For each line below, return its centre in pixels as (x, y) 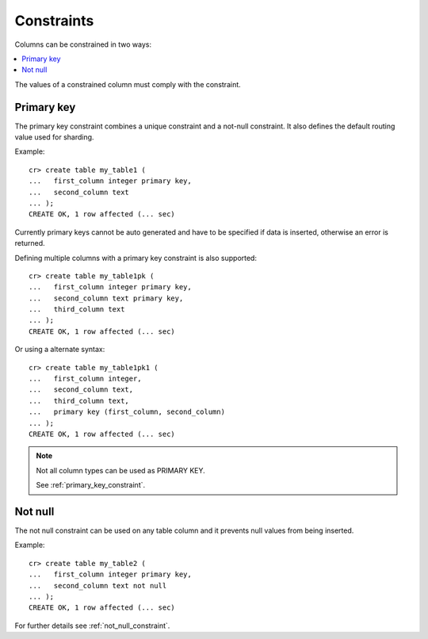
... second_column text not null (98, 585)
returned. (30, 243)
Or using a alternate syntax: (60, 350)
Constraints (54, 21)
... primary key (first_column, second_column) (127, 412)
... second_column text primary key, (106, 298)
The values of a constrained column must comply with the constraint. (128, 84)
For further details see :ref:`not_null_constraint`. (92, 626)
